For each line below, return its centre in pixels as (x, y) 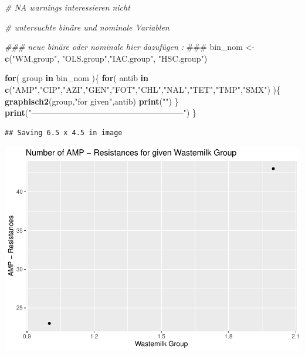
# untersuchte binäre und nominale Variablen (87, 27)
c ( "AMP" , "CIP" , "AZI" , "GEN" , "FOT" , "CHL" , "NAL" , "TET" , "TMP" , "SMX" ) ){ (143, 89)
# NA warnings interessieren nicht (67, 7)
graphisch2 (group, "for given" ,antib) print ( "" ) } (92, 101)
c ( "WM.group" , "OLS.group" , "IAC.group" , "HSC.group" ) (106, 58)
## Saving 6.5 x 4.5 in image (64, 132)
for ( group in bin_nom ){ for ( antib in (77, 78)
